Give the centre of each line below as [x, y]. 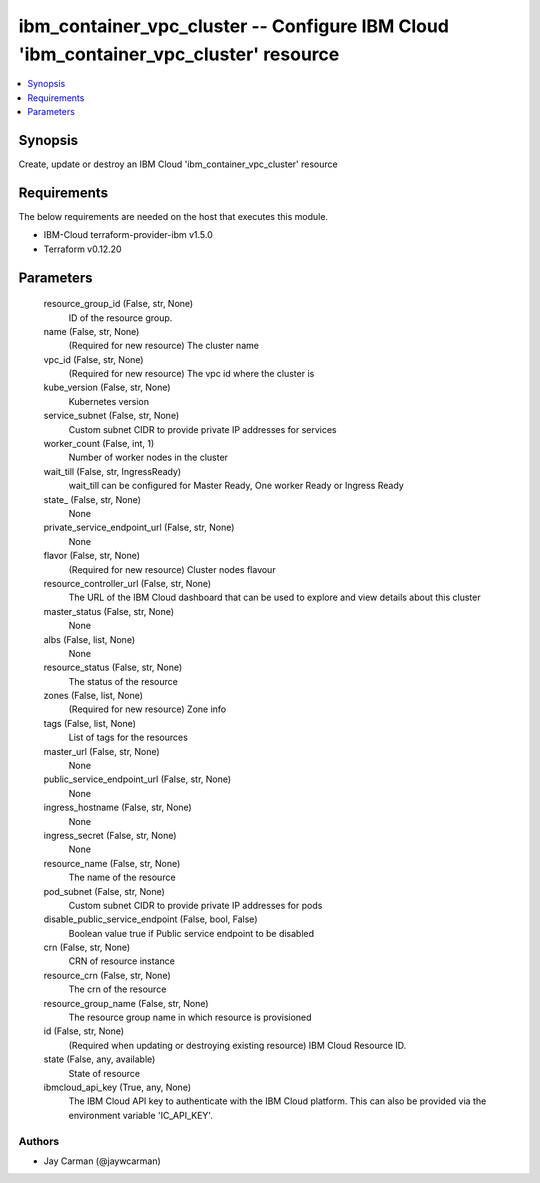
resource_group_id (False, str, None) [118, 304]
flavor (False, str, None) [91, 556]
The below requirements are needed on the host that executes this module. [173, 216]
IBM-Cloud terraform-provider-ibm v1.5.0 [128, 235]
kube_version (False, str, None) [107, 387]
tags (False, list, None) [90, 723]
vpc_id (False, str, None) [93, 359]
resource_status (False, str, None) [113, 667]
